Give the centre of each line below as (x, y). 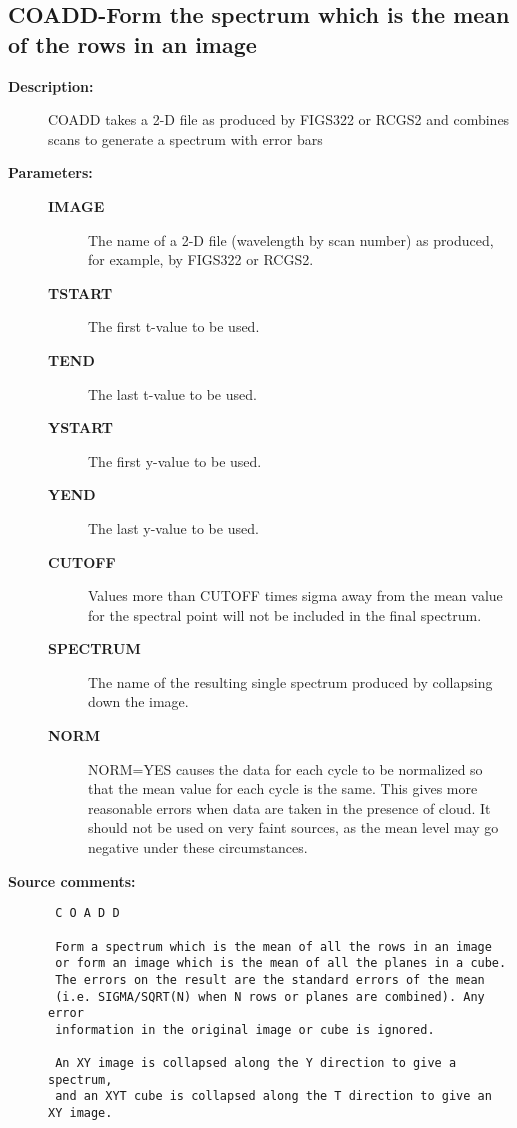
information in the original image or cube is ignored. (245, 1029)
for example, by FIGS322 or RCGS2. (201, 259)
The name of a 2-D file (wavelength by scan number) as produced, (291, 239)
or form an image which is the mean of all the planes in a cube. (281, 963)
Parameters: (50, 172)
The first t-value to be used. (174, 326)
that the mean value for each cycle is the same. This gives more (283, 788)
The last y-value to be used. (173, 527)
